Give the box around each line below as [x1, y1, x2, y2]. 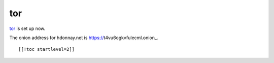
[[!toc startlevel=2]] [18, 46, 75, 52]
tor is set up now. [9, 25, 46, 31]
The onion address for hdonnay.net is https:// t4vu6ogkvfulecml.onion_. [9, 35, 158, 41]
